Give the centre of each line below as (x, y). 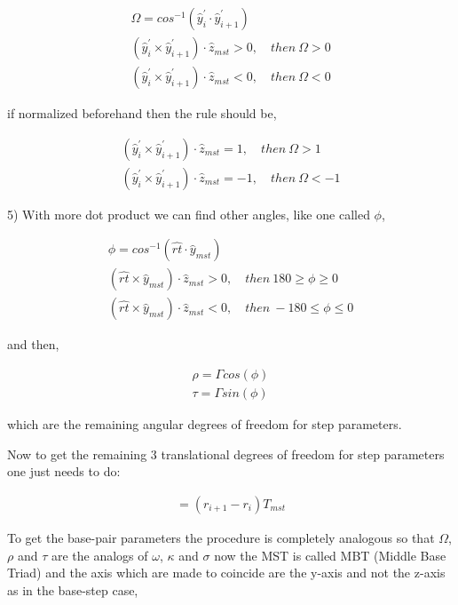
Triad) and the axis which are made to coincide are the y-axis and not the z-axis (226, 573)
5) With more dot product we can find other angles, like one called (189, 214)
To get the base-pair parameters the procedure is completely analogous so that (221, 537)
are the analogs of (99, 555)
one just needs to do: (64, 471)
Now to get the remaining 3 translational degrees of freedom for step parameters (226, 454)
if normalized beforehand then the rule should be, (142, 113)
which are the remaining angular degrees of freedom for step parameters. (205, 424)
